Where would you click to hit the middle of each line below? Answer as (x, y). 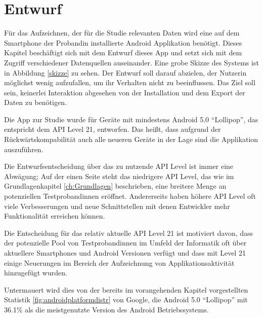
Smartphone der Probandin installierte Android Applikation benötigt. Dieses (123, 42)
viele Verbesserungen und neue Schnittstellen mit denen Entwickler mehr (117, 206)
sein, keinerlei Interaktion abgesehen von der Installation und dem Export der (125, 92)
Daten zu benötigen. (35, 102)
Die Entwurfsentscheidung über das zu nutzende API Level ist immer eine (119, 166)
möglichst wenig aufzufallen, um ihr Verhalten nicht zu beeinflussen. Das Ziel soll (130, 82)
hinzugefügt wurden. (36, 273)
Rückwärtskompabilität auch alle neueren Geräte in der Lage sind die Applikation (131, 139)
